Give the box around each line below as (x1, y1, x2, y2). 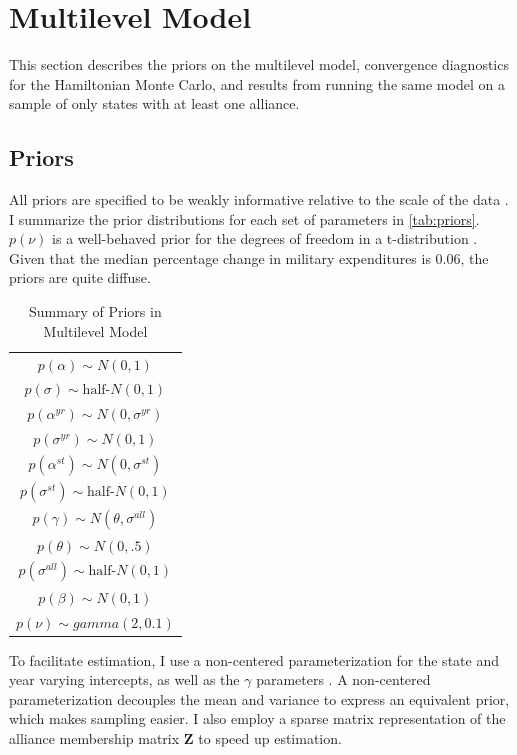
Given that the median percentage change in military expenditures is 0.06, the (9, 247, 489, 268)
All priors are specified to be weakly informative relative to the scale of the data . (9, 189, 509, 210)
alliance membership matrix (9, 728, 180, 749)
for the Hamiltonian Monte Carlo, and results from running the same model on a (9, 73, 505, 94)
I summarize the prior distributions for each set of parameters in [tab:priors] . (9, 208, 480, 229)
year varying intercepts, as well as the (9, 669, 240, 690)
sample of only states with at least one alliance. (9, 93, 300, 114)
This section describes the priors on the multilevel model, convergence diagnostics (9, 54, 509, 75)
